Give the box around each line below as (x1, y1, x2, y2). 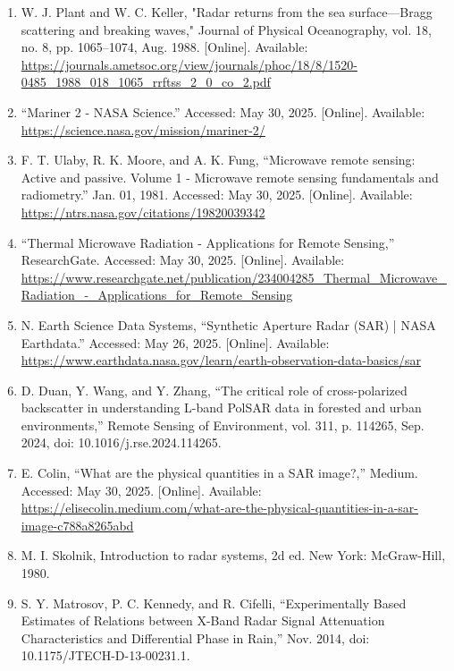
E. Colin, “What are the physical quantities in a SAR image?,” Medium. (21, 463, 418, 482)
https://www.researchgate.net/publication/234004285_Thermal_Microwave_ (21, 268, 447, 286)
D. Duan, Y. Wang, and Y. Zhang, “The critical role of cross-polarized (21, 380, 408, 399)
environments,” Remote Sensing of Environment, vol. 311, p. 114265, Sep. (21, 415, 425, 434)
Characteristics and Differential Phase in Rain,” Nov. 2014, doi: (21, 628, 370, 647)
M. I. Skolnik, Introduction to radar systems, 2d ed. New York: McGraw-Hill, (21, 546, 446, 565)
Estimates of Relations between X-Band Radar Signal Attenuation (21, 611, 385, 630)
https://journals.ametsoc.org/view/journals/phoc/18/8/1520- (21, 55, 357, 73)
